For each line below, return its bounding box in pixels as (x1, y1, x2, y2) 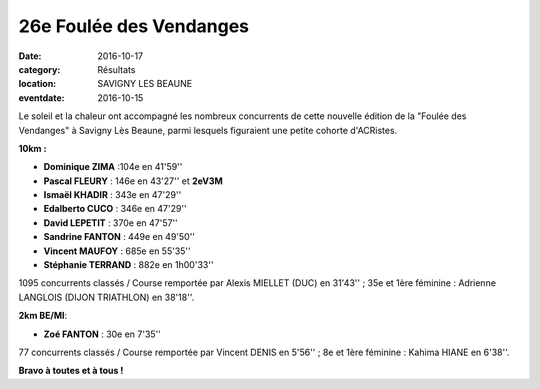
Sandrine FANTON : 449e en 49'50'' (43, 231, 195, 243)
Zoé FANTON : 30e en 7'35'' (43, 328, 162, 340)
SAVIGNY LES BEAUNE (97, 78, 193, 90)
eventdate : (18, 91, 65, 104)
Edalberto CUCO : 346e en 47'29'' (43, 203, 187, 215)
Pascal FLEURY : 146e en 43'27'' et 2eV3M (43, 175, 224, 187)
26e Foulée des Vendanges (18, 15, 250, 37)
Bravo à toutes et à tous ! (18, 365, 124, 377)
